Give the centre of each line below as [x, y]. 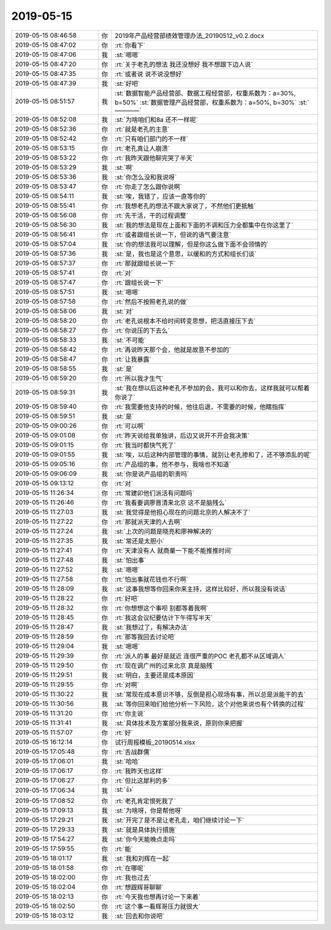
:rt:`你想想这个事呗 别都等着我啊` [161, 608]
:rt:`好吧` [127, 598]
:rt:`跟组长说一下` [139, 282]
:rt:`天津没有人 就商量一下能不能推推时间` [173, 550]
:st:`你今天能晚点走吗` [146, 839]
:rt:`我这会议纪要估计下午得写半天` [163, 618]
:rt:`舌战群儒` [133, 751]
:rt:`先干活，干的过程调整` [151, 215]
